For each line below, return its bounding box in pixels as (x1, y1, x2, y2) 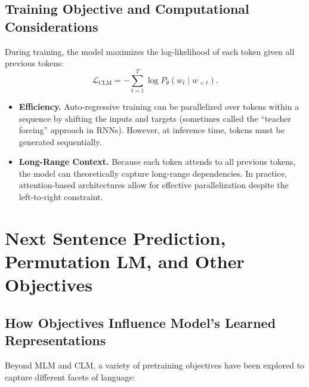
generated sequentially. (18, 135, 102, 148)
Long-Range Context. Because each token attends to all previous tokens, (18, 155, 296, 168)
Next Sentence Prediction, (5, 225, 226, 250)
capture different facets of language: (5, 370, 135, 383)
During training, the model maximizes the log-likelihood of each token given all (5, 45, 295, 57)
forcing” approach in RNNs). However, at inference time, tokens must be (18, 124, 285, 136)
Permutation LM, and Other (5, 249, 245, 274)
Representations (5, 331, 106, 349)
